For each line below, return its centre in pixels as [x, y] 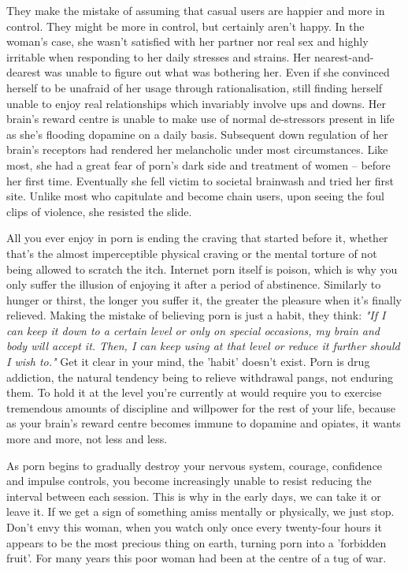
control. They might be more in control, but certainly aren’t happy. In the [185, 26]
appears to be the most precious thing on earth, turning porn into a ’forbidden [197, 542]
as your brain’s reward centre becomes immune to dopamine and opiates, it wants [204, 423]
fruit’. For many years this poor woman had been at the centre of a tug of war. [197, 558]
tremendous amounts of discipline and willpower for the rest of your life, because [201, 407]
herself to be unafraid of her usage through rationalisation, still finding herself [195, 87]
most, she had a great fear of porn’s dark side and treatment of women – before [198, 164]
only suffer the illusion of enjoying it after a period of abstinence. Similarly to [194, 284]
